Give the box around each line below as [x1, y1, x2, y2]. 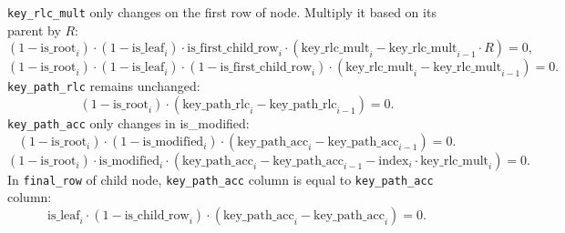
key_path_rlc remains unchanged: [7, 76, 200, 96]
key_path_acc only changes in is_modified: [7, 113, 250, 132]
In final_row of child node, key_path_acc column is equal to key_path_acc [7, 169, 434, 188]
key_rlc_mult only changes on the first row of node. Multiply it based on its [7, 3, 437, 21]
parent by [7, 20, 61, 39]
